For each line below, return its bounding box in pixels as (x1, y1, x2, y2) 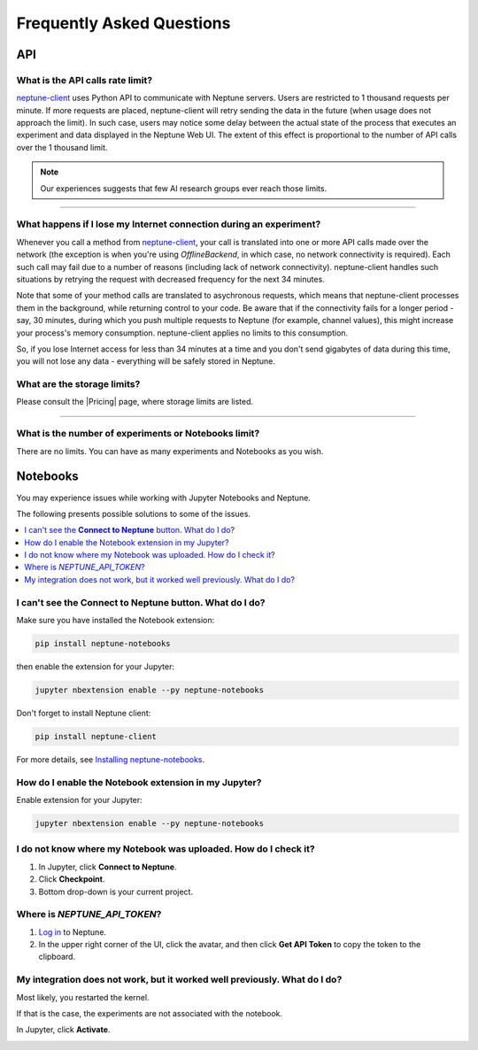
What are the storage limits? (16, 378, 141, 390)
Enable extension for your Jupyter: (16, 795, 143, 806)
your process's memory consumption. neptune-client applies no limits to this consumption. (16, 328, 349, 338)
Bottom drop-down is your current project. (38, 886, 194, 897)
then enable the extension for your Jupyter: (16, 660, 174, 672)
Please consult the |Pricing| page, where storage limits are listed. (16, 397, 254, 407)
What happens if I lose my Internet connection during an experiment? (16, 218, 321, 230)
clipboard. (38, 952, 75, 962)
